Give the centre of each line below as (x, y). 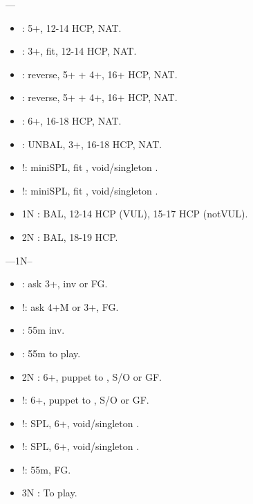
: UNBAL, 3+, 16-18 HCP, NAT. (92, 144)
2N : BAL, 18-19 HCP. (70, 236)
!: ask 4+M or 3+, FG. (70, 306)
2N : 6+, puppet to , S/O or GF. (92, 376)
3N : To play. (49, 493)
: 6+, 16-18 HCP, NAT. (72, 120)
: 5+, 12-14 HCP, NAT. (72, 27)
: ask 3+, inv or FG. (65, 283)
